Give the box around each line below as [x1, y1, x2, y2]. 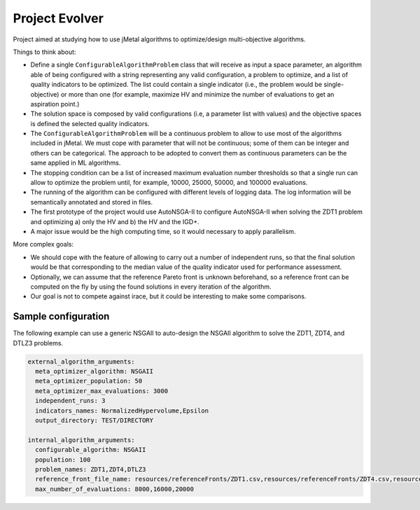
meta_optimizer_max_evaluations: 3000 [35, 387, 168, 395]
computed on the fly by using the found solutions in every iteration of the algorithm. [30, 282, 272, 291]
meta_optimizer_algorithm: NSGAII [35, 367, 154, 375]
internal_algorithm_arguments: [27, 436, 136, 444]
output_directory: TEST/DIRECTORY [35, 416, 154, 424]
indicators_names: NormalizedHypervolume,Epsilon [35, 406, 209, 415]
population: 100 [35, 455, 91, 464]
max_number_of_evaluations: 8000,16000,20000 [35, 485, 194, 493]
